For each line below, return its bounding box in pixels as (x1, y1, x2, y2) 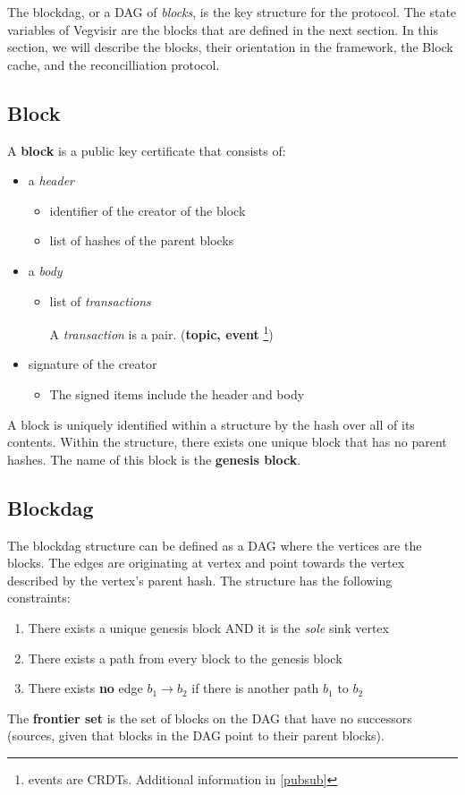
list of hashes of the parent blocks (49, 231, 234, 250)
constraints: (7, 588, 71, 607)
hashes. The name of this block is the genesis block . (7, 449, 301, 468)
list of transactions (49, 291, 151, 310)
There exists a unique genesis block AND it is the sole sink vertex (28, 618, 389, 637)
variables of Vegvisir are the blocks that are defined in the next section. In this (7, 20, 438, 38)
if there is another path (191, 679, 319, 697)
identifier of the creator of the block (49, 201, 246, 219)
